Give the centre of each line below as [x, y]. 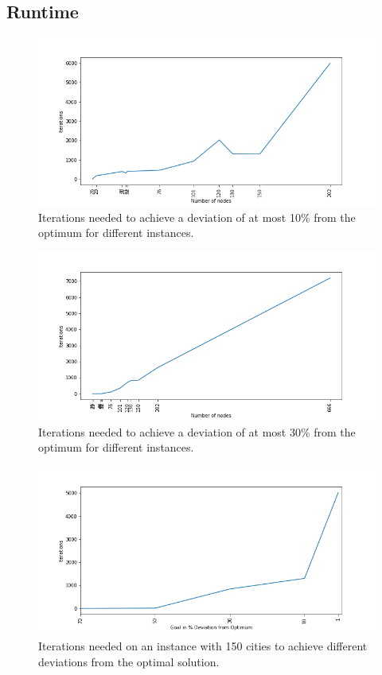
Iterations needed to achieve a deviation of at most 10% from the [197, 217]
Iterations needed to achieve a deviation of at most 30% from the [197, 431]
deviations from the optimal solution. [129, 661]
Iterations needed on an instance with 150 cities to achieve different [203, 646]
